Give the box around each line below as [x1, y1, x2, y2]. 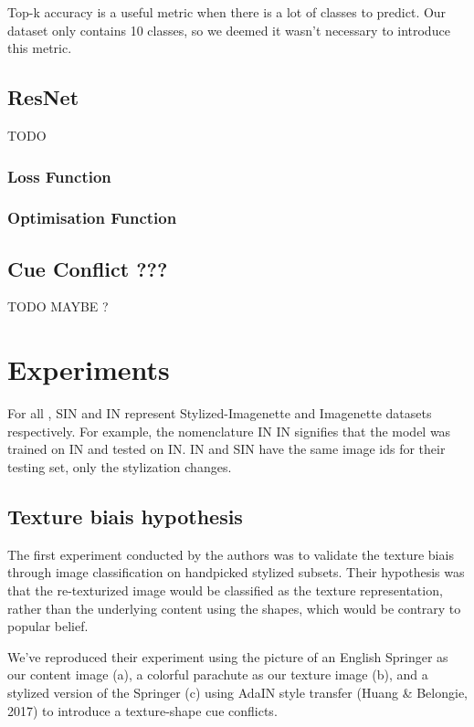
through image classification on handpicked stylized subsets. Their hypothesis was [7, 563, 465, 582]
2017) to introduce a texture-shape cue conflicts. [7, 701, 278, 720]
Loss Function [7, 164, 111, 187]
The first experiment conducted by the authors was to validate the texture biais [7, 544, 454, 564]
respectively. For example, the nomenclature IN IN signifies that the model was [7, 421, 451, 440]
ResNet [7, 83, 79, 111]
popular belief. [7, 616, 89, 636]
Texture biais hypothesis [7, 501, 243, 530]
